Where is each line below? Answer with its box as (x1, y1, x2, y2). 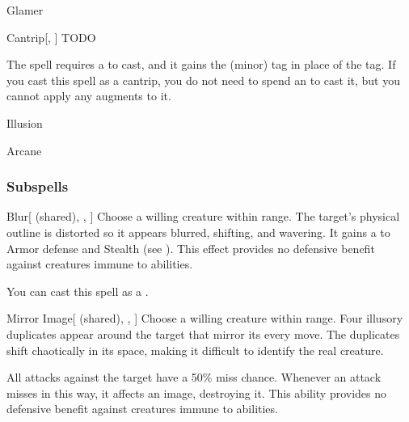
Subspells (6, 176, 69, 196)
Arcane (6, 141, 42, 158)
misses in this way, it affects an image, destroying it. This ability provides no (6, 384, 387, 401)
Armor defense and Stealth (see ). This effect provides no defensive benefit (6, 239, 375, 256)
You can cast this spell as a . (6, 282, 149, 299)
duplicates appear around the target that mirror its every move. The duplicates (6, 325, 400, 342)
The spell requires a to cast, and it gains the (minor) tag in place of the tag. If (6, 56, 396, 73)
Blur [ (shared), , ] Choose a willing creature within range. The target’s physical (6, 208, 400, 225)
